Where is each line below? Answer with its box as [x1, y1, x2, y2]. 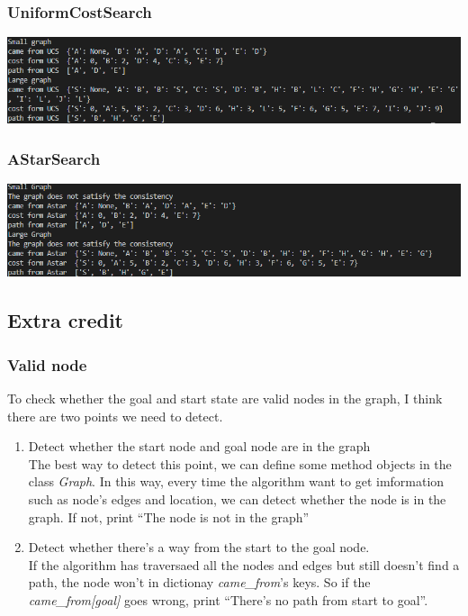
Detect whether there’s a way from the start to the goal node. [28, 538, 370, 557]
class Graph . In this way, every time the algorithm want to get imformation [28, 472, 445, 491]
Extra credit [7, 306, 124, 334]
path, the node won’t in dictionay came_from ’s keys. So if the [28, 573, 371, 592]
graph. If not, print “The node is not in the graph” [28, 507, 310, 526]
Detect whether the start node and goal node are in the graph [28, 437, 371, 456]
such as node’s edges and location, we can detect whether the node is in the [28, 489, 446, 508]
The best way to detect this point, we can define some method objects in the [28, 454, 452, 473]
